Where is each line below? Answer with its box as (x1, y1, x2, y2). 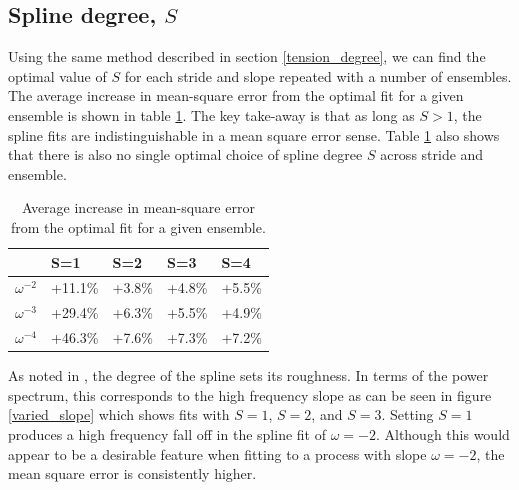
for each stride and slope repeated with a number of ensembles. (124, 65, 512, 86)
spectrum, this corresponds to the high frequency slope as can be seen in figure (8, 384, 492, 405)
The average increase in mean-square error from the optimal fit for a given (8, 85, 464, 106)
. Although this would (375, 423, 510, 444)
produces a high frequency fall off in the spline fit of (8, 423, 326, 444)
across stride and (380, 144, 484, 165)
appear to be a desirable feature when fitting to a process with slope (8, 443, 427, 464)
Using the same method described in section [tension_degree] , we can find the (8, 46, 486, 67)
